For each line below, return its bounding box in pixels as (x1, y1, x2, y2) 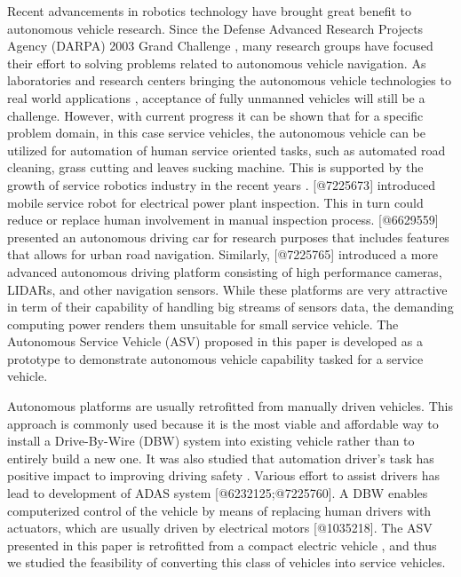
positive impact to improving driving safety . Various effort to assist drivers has (7, 466, 440, 485)
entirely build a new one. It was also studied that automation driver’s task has (7, 448, 434, 467)
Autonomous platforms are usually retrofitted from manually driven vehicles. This (7, 397, 453, 415)
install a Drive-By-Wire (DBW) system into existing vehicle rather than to (7, 431, 415, 450)
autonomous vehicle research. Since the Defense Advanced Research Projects (7, 19, 424, 37)
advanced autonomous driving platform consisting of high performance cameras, (7, 262, 442, 281)
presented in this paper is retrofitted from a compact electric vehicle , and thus (7, 535, 437, 554)
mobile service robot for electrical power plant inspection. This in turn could (7, 193, 424, 211)
